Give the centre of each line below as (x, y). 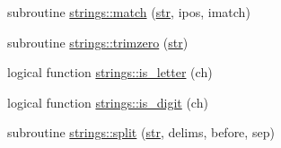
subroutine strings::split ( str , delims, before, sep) (141, 132)
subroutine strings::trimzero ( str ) (98, 42)
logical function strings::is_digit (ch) (108, 102)
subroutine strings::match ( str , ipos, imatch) (129, 12)
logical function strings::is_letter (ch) (110, 72)
